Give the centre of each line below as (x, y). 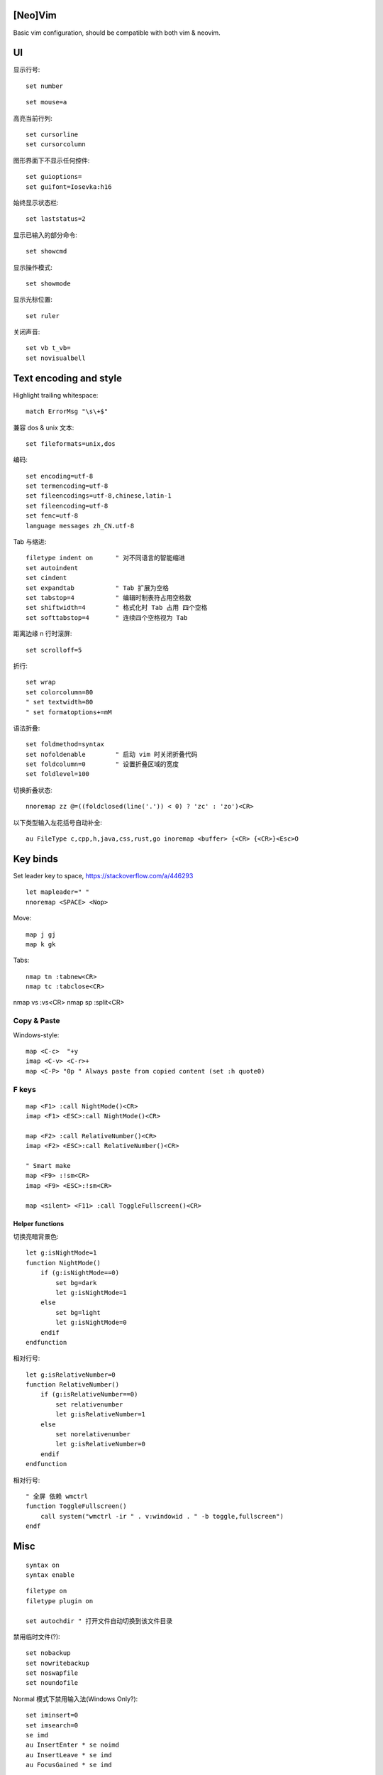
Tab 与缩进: (30, 542)
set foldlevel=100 (58, 774)
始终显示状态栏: (36, 202)
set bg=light (78, 1312)
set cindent (46, 578)
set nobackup (48, 1653)
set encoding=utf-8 (60, 476)
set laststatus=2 (56, 219)
